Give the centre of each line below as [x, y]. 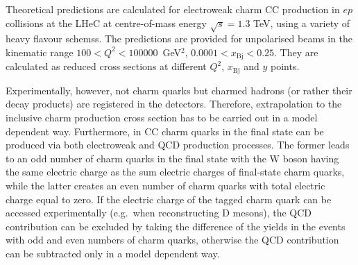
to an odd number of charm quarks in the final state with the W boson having [172, 158]
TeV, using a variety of [302, 23]
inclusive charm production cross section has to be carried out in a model [162, 118]
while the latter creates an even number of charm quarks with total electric [165, 186]
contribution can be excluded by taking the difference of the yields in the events [176, 226]
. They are [296, 52]
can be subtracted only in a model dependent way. [113, 253]
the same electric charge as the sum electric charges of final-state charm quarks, [175, 172]
